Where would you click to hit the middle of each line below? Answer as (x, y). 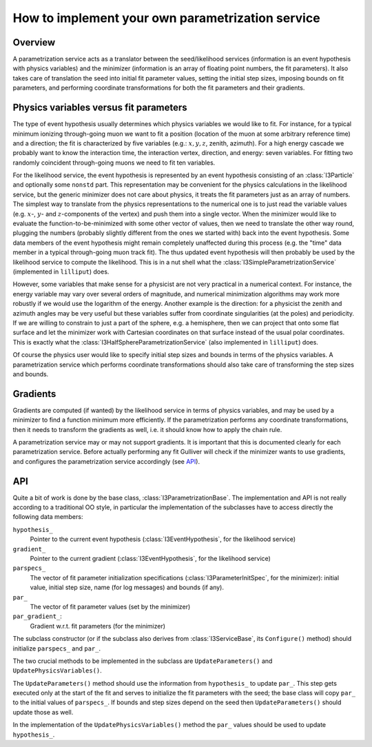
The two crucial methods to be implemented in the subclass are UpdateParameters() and (143, 661)
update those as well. (43, 712)
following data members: (48, 517)
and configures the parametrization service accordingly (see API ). (106, 461)
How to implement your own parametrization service (166, 18)
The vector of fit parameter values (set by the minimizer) (110, 606)
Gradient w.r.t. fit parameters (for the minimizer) (97, 626)
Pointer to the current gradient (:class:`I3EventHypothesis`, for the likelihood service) (151, 559)
